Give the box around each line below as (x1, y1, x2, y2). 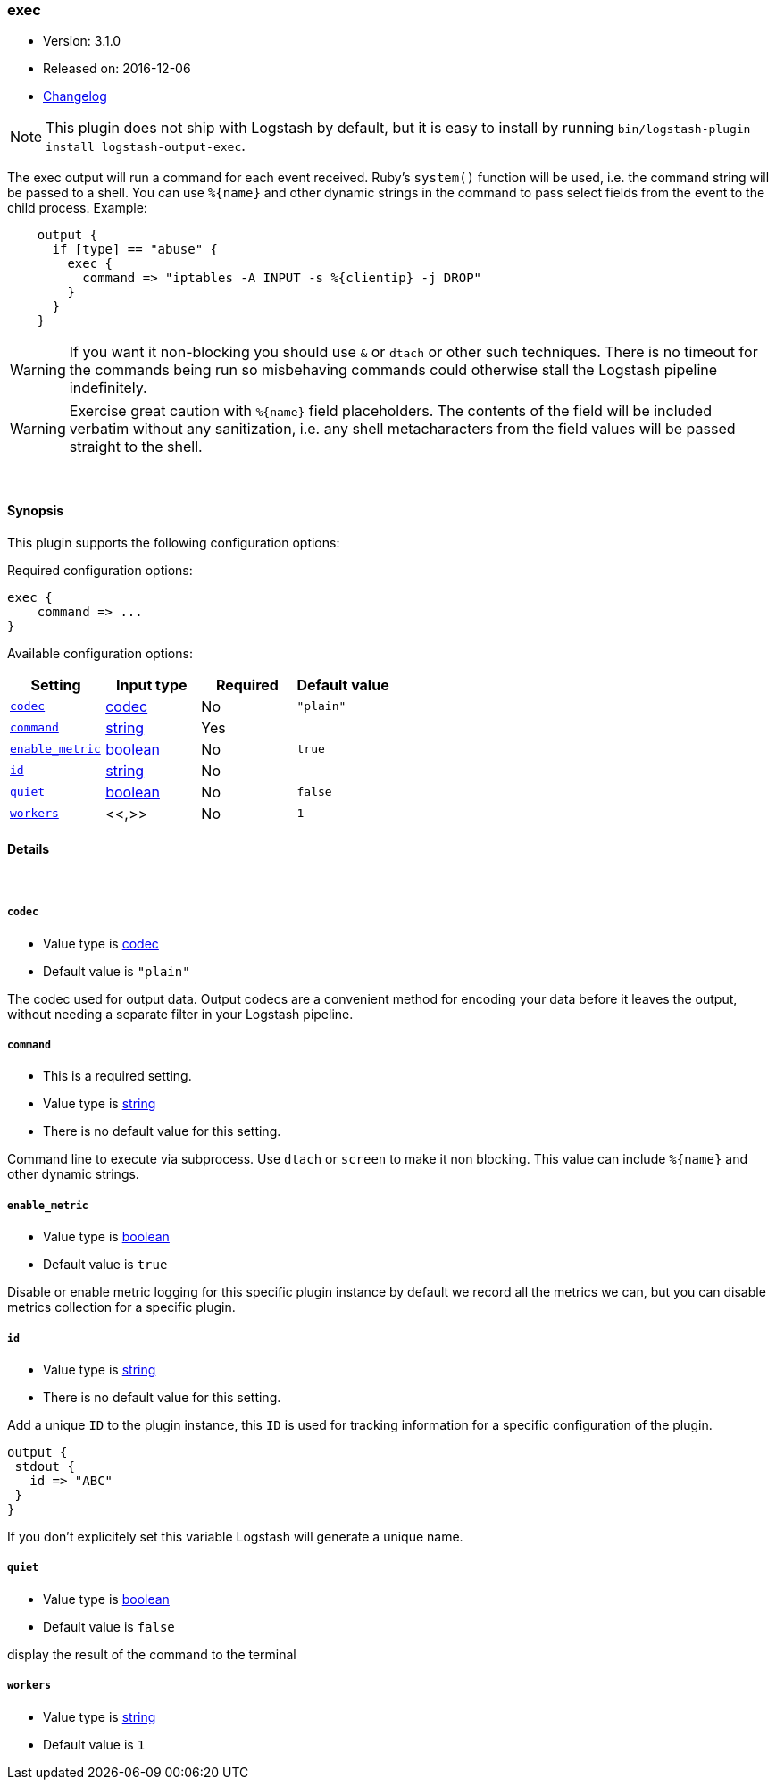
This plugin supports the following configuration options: (7, 534, 340, 550)
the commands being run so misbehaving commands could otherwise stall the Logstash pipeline (69, 361, 718, 380)
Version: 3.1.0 (43, 33, 121, 49)
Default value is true (43, 1257, 168, 1273)
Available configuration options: (7, 645, 193, 661)
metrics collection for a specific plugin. (7, 1299, 236, 1315)
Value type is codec (43, 935, 159, 951)
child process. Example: (7, 200, 147, 216)
